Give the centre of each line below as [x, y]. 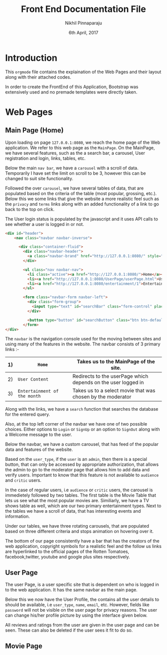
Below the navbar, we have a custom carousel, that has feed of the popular [82, 444]
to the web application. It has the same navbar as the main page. [71, 590]
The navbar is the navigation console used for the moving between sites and [83, 339]
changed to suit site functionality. [39, 178]
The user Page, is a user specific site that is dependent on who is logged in [82, 585]
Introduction [31, 58]
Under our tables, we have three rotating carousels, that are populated [77, 526]
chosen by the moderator [102, 397]
